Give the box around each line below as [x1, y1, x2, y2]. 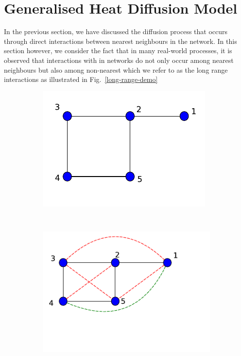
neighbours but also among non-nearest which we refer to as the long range [4, 64, 228, 75]
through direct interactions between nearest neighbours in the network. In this [4, 36, 237, 46]
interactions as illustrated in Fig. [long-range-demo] [4, 74, 158, 84]
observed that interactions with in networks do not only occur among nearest [4, 55, 234, 65]
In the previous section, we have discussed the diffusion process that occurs [4, 26, 228, 37]
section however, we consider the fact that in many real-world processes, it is [4, 45, 232, 56]
